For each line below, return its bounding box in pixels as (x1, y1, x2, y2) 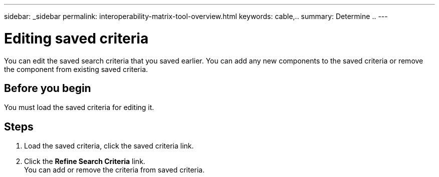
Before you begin (4, 81, 91, 94)
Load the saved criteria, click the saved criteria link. (24, 141, 194, 150)
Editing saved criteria (4, 29, 149, 47)
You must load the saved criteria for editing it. (4, 103, 154, 112)
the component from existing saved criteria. (4, 64, 148, 73)
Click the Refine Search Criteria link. (24, 157, 145, 166)
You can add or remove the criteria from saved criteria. (24, 165, 205, 174)
